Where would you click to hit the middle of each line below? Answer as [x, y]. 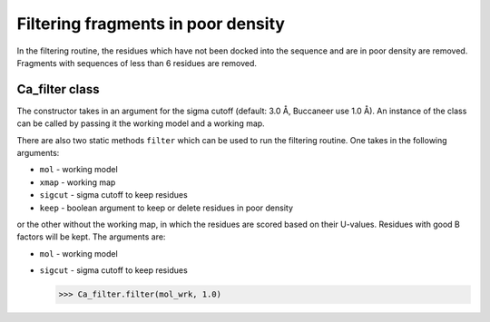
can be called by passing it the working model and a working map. [141, 123]
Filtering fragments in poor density [151, 24]
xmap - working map [78, 182]
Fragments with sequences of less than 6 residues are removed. [137, 63]
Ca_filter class [58, 89]
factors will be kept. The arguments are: [91, 237]
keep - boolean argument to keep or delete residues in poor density [167, 208]
